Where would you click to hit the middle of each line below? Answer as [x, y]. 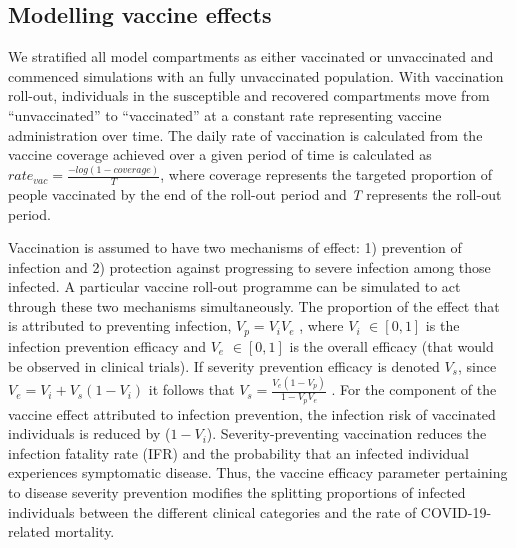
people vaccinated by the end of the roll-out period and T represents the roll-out [255, 193]
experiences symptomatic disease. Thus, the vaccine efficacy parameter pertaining [258, 472]
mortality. [84, 531]
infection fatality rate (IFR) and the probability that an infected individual [239, 452]
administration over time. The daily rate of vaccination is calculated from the [245, 134]
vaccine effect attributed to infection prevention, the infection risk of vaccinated [252, 413]
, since [477, 365]
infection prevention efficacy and [107, 345]
